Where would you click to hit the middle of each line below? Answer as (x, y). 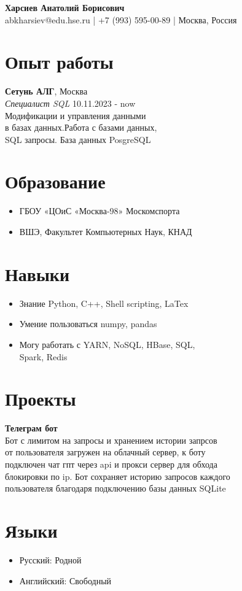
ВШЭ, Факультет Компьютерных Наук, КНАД (106, 231)
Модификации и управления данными (76, 115)
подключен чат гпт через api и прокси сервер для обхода (111, 464)
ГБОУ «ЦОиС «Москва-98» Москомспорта (100, 211)
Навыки (37, 273)
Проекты (41, 399)
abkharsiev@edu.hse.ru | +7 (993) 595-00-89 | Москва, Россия (121, 19)
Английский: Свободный (65, 580)
